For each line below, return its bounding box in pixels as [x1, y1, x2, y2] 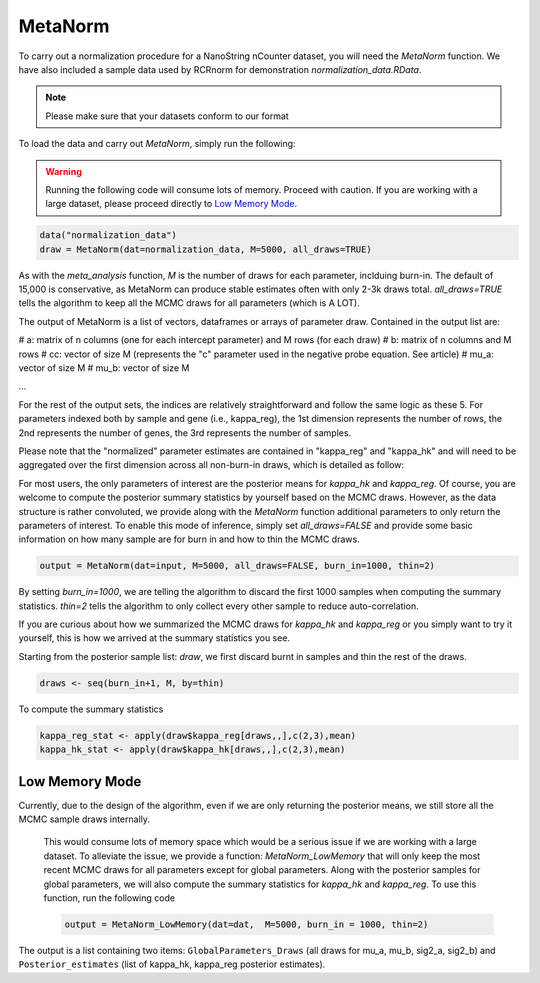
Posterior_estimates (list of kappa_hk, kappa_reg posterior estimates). [18, 958, 326, 970]
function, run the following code [43, 892, 175, 904]
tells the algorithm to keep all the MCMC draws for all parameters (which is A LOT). [18, 297, 360, 309]
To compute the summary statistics [18, 703, 164, 715]
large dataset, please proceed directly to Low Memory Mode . [45, 198, 298, 210]
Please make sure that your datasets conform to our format [45, 110, 289, 122]
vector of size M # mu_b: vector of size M [18, 361, 190, 374]
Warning [45, 165, 82, 177]
